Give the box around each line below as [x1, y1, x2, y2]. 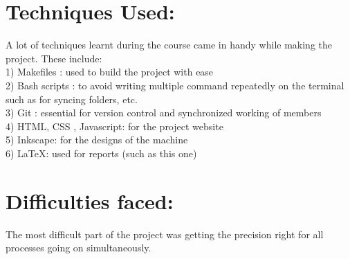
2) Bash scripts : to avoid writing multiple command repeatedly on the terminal [6, 78, 344, 92]
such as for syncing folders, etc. [6, 91, 138, 106]
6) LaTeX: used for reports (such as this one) [6, 145, 197, 160]
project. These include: [6, 51, 102, 65]
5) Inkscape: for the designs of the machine [6, 132, 188, 147]
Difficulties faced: [6, 186, 174, 215]
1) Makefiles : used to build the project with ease [6, 64, 214, 79]
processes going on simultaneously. [6, 240, 151, 255]
